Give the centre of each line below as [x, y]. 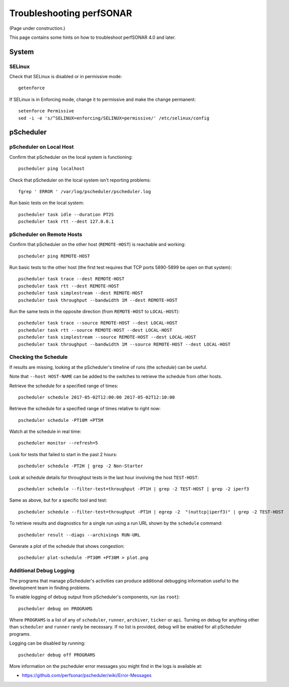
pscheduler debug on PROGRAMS [56, 608]
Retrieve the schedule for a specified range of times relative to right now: [85, 409]
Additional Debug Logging [42, 571]
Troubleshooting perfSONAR [71, 13]
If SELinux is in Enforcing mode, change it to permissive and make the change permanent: [102, 99]
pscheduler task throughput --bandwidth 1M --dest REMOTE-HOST [98, 300]
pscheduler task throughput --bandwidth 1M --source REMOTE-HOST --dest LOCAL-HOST [125, 344]
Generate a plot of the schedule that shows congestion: [67, 546]
